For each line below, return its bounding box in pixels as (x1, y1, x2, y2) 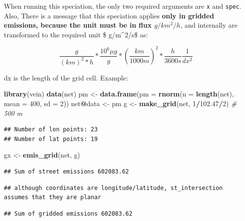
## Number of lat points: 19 (4, 135, 98, 142)
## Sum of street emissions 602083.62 (4, 168, 129, 175)
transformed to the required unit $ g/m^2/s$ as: (4, 29, 148, 39)
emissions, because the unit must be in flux (4, 20, 152, 30)
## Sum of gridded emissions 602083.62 (4, 210, 132, 217)
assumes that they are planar (4, 194, 101, 201)
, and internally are (180, 20, 238, 30)
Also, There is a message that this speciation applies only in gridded (4, 10, 214, 20)
